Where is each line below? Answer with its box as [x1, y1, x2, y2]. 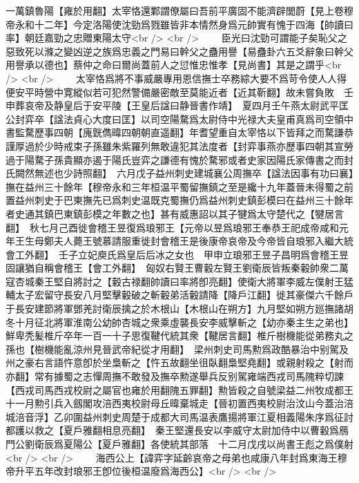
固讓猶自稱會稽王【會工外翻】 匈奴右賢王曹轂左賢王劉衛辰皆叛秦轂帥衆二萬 [6, 261, 349, 275]
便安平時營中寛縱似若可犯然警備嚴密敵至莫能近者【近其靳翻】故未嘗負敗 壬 [6, 84, 353, 99]
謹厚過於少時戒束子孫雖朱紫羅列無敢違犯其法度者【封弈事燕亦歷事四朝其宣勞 [6, 138, 353, 153]
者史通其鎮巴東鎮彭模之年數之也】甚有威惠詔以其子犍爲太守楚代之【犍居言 [6, 206, 344, 220]
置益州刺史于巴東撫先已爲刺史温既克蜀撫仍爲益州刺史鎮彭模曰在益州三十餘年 [6, 193, 353, 207]
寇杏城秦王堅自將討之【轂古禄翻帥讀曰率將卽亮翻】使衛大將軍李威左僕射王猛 [6, 274, 353, 288]
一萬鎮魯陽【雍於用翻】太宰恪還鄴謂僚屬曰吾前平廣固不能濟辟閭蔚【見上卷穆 [6, 3, 353, 17]
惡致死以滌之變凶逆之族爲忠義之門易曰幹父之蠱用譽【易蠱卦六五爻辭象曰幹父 [6, 44, 353, 58]
